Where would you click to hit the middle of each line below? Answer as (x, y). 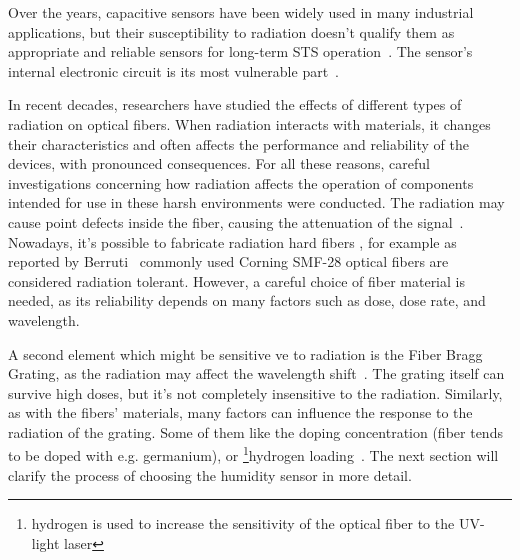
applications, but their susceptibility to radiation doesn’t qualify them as (231, 31)
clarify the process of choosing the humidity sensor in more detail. (210, 474)
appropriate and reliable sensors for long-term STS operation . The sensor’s (240, 51)
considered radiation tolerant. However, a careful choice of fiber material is (236, 280)
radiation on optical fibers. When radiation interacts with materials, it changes (249, 123)
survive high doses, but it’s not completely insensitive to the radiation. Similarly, (255, 392)
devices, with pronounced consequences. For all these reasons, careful (219, 163)
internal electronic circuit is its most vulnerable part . (174, 70)
